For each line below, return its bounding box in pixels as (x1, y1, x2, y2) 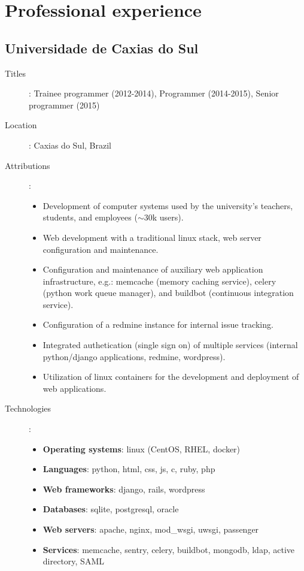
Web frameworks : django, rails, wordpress (42, 482, 205, 495)
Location (5, 119, 37, 131)
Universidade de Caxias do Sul (5, 38, 199, 57)
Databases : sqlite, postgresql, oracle (42, 503, 179, 515)
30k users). (144, 211, 184, 223)
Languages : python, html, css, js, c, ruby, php (42, 463, 215, 475)
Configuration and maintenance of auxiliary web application (42, 263, 263, 276)
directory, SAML (42, 555, 104, 567)
